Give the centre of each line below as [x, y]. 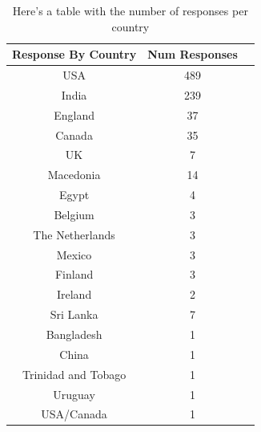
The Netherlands [74, 234]
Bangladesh [74, 334]
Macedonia [74, 175]
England [74, 114]
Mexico [74, 254]
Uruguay [74, 394]
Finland [74, 274]
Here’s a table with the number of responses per [130, 10]
